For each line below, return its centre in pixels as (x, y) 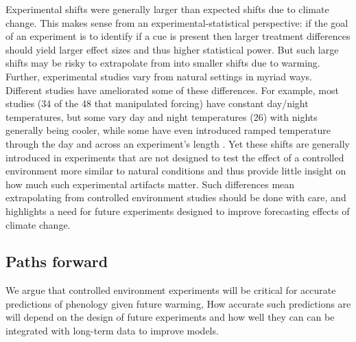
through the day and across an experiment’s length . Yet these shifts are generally (178, 143)
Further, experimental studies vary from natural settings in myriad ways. (159, 76)
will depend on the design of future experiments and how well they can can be (170, 317)
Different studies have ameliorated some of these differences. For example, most (172, 90)
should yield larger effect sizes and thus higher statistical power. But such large (172, 49)
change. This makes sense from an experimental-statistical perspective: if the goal (177, 22)
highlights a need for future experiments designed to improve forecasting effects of (178, 210)
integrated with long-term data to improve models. (112, 331)
